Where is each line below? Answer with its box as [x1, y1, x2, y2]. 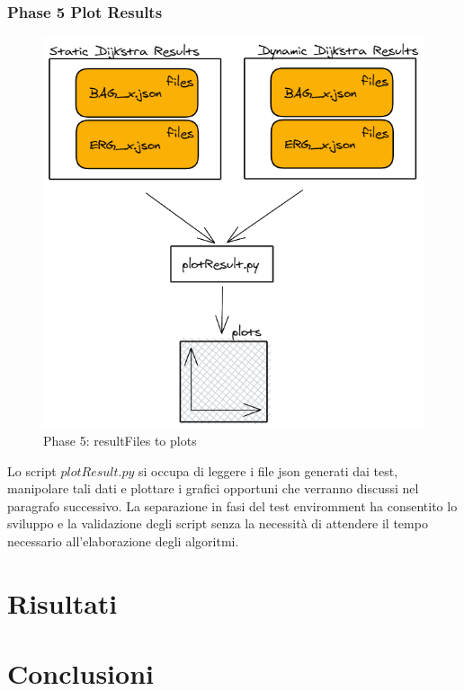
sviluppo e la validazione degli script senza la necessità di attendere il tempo [7, 514, 428, 533]
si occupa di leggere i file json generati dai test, [138, 461, 398, 480]
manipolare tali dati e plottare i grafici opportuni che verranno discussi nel [7, 479, 419, 498]
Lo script [7, 461, 57, 480]
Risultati [7, 584, 118, 621]
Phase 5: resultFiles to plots [43, 430, 197, 449]
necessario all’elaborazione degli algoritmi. [7, 531, 239, 550]
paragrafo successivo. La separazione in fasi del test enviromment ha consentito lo [7, 496, 458, 515]
